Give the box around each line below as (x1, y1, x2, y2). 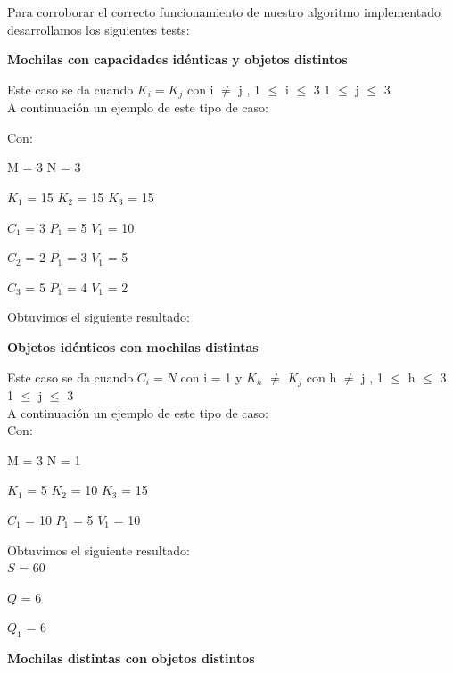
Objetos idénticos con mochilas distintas (7, 337, 259, 356)
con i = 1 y (180, 367, 243, 386)
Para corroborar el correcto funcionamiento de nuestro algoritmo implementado (7, 3, 441, 21)
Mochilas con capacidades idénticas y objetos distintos (7, 50, 348, 69)
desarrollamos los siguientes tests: (7, 20, 190, 38)
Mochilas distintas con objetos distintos (7, 649, 255, 668)
